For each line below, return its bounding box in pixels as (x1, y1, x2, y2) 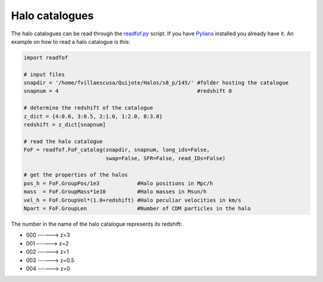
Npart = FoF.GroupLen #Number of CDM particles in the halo (23, 205, 251, 212)
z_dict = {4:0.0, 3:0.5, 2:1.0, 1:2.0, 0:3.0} (23, 113, 163, 120)
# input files (23, 71, 65, 78)
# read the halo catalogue (23, 138, 103, 145)
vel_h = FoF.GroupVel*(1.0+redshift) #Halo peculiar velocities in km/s (23, 196, 242, 204)
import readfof (23, 54, 68, 61)
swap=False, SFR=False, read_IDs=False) (105, 154, 226, 162)
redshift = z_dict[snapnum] (23, 122, 106, 128)
